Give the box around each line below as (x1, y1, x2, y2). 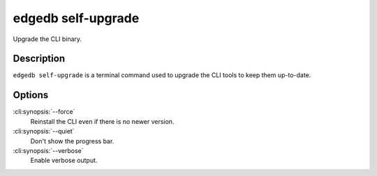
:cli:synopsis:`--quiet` (13, 127, 75, 136)
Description (13, 53, 66, 65)
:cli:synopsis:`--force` (13, 108, 75, 116)
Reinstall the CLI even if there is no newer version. (30, 117, 175, 125)
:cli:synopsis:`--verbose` (13, 146, 84, 154)
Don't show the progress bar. (30, 136, 114, 145)
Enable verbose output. (30, 157, 98, 165)
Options (13, 89, 49, 101)
